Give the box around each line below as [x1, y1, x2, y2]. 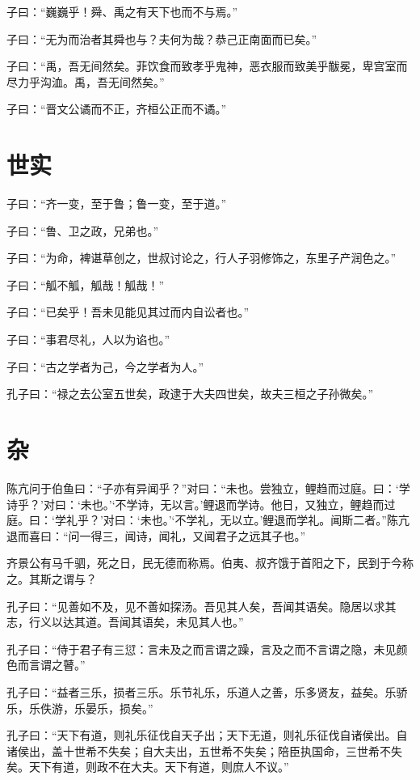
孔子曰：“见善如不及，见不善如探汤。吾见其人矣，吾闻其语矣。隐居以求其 [6, 597, 397, 614]
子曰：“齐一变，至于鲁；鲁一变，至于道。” [6, 195, 227, 212]
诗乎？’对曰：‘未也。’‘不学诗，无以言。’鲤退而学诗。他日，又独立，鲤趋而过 [6, 495, 396, 512]
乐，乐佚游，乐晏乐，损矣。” [6, 699, 153, 716]
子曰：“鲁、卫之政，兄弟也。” [6, 222, 159, 239]
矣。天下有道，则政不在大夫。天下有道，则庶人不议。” [6, 758, 289, 775]
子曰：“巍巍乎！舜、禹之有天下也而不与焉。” [6, 3, 238, 19]
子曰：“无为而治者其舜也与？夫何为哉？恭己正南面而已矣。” [6, 30, 317, 47]
